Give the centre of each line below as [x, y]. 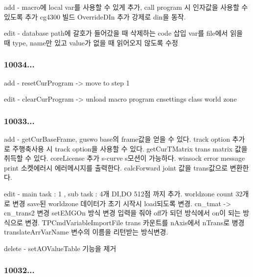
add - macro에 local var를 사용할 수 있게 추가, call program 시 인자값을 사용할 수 [126, 7]
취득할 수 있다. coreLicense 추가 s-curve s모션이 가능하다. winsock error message [125, 158]
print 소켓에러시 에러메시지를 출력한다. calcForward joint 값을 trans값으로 [116, 167]
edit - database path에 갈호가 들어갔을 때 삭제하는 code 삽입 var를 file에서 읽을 [123, 33]
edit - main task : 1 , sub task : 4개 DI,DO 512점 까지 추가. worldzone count [119, 193]
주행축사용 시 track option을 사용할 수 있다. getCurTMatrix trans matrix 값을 [130, 148]
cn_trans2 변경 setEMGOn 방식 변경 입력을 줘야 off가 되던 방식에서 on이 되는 [122, 213]
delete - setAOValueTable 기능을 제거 [60, 248]
